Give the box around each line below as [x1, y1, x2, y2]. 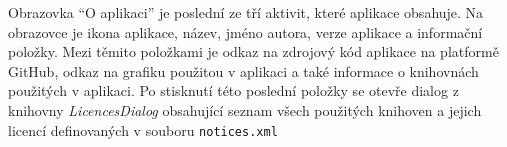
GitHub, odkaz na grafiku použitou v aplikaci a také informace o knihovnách [8, 60, 479, 81]
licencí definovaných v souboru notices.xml [8, 119, 278, 140]
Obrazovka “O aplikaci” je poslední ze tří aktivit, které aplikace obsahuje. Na [8, 2, 484, 22]
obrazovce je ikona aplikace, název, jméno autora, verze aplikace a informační [8, 21, 483, 42]
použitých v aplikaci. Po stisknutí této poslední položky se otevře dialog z [8, 80, 459, 101]
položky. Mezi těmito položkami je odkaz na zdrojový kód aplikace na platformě [8, 41, 499, 62]
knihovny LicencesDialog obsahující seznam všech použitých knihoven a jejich [8, 99, 482, 120]
